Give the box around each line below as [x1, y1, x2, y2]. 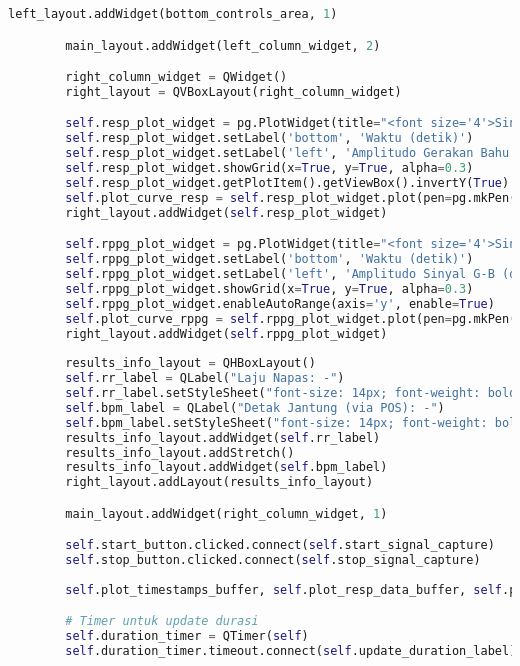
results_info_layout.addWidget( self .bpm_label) [65, 460, 388, 475]
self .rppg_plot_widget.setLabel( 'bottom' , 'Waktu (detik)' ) [65, 252, 474, 267]
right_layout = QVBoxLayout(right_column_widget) [65, 84, 402, 99]
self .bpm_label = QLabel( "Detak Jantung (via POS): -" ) [65, 400, 445, 415]
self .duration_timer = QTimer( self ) [65, 629, 309, 644]
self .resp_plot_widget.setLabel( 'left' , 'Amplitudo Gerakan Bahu [65, 146, 510, 161]
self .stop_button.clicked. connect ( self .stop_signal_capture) [65, 553, 481, 568]
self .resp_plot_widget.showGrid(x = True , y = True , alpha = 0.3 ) [65, 161, 474, 176]
